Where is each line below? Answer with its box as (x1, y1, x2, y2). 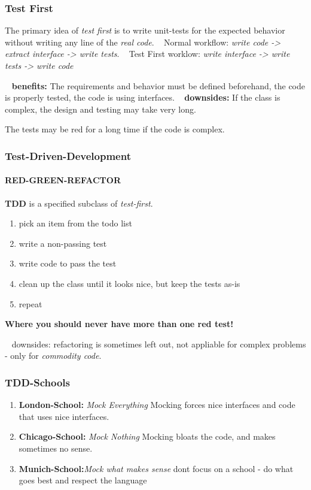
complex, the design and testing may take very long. (5, 102, 196, 115)
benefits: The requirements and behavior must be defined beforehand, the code (11, 79, 306, 92)
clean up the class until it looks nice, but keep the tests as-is (19, 277, 240, 289)
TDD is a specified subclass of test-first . (5, 196, 153, 209)
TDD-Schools (5, 374, 70, 389)
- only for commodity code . (5, 349, 102, 362)
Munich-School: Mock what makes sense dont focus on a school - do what (19, 462, 294, 474)
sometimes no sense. (19, 441, 93, 454)
